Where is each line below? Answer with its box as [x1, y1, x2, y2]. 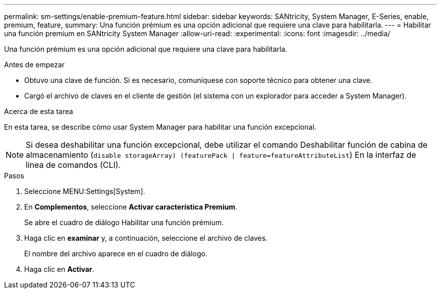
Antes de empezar [4, 60, 65, 69]
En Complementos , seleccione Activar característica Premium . [24, 203, 238, 211]
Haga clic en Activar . [24, 265, 95, 273]
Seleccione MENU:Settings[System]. [24, 187, 145, 196]
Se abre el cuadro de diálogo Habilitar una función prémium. [24, 218, 224, 227]
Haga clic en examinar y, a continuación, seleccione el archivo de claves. [24, 234, 268, 242]
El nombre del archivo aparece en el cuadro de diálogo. [24, 249, 207, 258]
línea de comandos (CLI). [26, 160, 121, 170]
